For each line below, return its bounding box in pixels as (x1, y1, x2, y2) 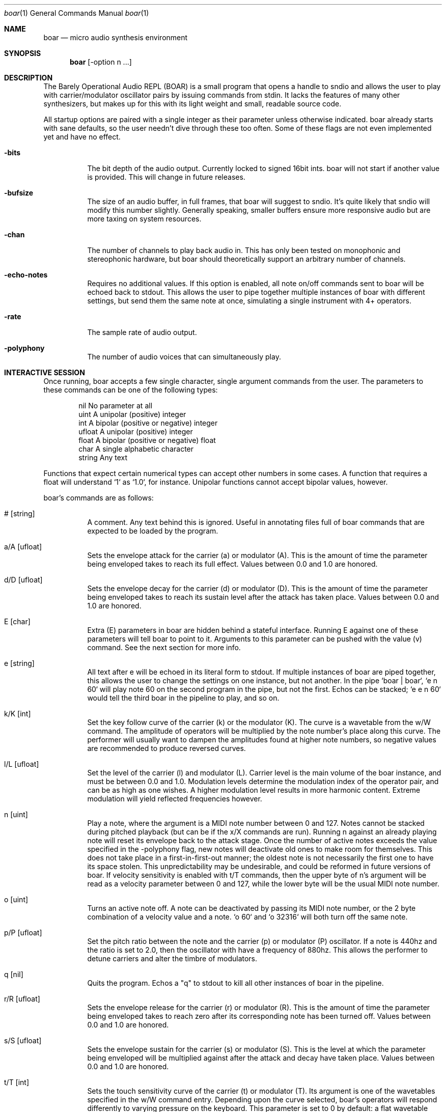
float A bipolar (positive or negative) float (78, 436, 216, 444)
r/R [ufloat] (4, 994, 40, 1003)
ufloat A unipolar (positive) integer (78, 427, 193, 436)
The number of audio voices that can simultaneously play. (87, 352, 281, 361)
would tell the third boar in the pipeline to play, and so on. (87, 693, 280, 702)
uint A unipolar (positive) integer (78, 410, 186, 419)
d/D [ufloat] (4, 575, 43, 584)
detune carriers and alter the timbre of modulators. (87, 954, 258, 963)
